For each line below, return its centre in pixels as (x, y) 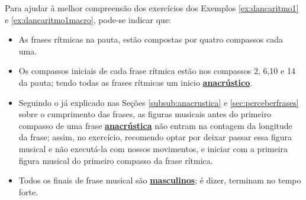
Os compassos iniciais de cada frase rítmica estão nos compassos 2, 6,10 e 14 (157, 71)
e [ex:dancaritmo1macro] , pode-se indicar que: (88, 19)
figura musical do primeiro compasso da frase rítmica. (116, 160)
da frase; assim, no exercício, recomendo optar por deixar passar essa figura (155, 137)
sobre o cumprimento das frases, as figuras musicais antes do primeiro (145, 114)
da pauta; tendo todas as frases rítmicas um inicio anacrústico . (136, 82)
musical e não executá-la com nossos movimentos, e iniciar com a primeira (153, 148)
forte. (28, 191)
